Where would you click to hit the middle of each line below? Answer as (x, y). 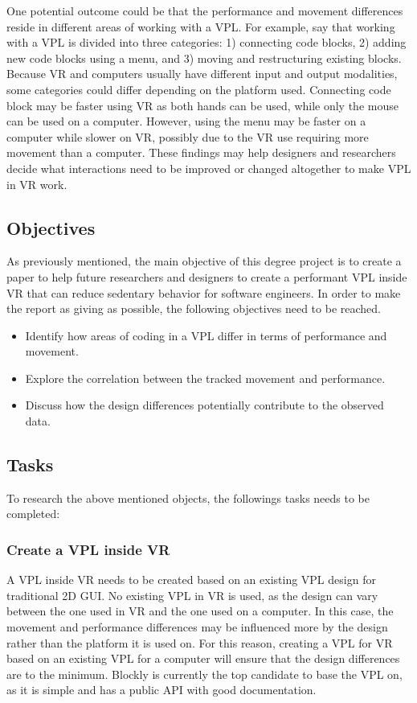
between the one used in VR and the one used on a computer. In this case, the (200, 611)
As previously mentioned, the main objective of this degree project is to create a (204, 261)
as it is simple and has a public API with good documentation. (161, 690)
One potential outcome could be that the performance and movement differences (205, 10)
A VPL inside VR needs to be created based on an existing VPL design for (191, 580)
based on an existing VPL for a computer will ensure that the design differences (203, 658)
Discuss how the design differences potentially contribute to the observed (204, 405)
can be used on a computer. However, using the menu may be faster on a (186, 121)
